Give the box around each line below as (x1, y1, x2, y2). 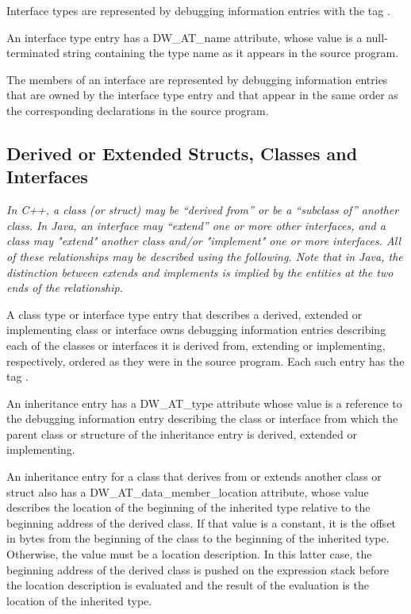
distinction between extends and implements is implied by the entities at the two (6, 263, 394, 280)
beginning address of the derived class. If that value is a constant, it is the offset (6, 514, 397, 531)
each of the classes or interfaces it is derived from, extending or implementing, (6, 336, 386, 353)
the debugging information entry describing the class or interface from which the (6, 410, 398, 427)
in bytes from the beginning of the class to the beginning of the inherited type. (6, 530, 390, 547)
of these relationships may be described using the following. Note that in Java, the (6, 248, 403, 264)
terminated (6, 44, 60, 61)
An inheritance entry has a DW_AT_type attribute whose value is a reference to (6, 394, 402, 411)
